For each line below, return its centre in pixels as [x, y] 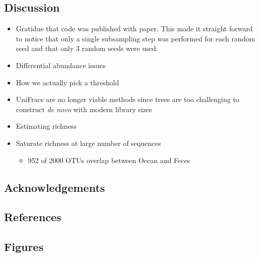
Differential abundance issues [61, 65]
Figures [24, 247]
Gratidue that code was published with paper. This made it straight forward [134, 29]
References [33, 217]
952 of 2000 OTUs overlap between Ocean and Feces [109, 160]
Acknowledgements [55, 187]
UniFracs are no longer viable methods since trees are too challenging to [127, 99]
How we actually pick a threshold [67, 82]
